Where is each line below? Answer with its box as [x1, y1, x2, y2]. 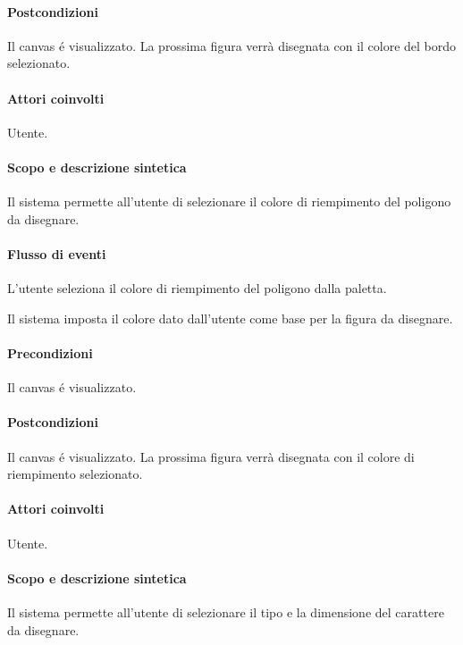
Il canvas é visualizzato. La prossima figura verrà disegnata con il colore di [7, 447, 415, 465]
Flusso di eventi [7, 244, 106, 263]
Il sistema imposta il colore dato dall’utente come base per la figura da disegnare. [7, 308, 453, 327]
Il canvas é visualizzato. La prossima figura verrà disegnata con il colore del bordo [7, 36, 457, 54]
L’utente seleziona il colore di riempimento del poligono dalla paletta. [7, 279, 387, 297]
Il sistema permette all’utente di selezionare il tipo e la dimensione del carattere [7, 602, 444, 621]
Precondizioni [7, 343, 93, 362]
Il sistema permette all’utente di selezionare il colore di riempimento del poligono [7, 192, 451, 211]
